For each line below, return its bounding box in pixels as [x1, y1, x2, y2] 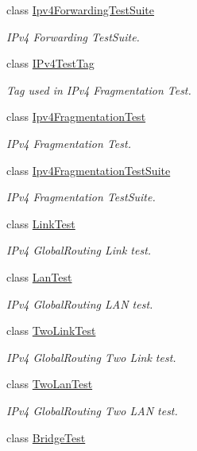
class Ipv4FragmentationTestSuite [6, 161, 171, 178]
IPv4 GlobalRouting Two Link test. [6, 348, 176, 365]
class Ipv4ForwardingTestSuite [6, 2, 155, 17]
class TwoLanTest [6, 375, 93, 392]
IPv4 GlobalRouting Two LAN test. [6, 402, 178, 418]
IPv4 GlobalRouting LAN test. [6, 295, 153, 312]
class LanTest [6, 268, 72, 285]
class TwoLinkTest [6, 322, 96, 339]
